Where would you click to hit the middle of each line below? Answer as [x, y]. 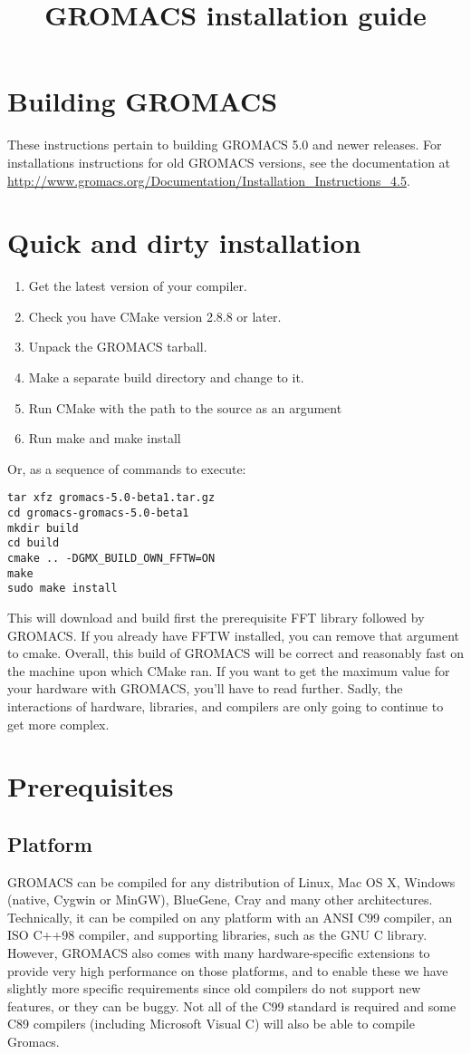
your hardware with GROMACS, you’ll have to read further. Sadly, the [205, 688]
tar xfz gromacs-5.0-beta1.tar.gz [111, 498]
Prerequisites [91, 786]
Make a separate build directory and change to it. [166, 377]
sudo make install [62, 589]
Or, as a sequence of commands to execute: [127, 468]
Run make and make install [105, 438]
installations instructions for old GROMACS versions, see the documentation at [229, 162]
